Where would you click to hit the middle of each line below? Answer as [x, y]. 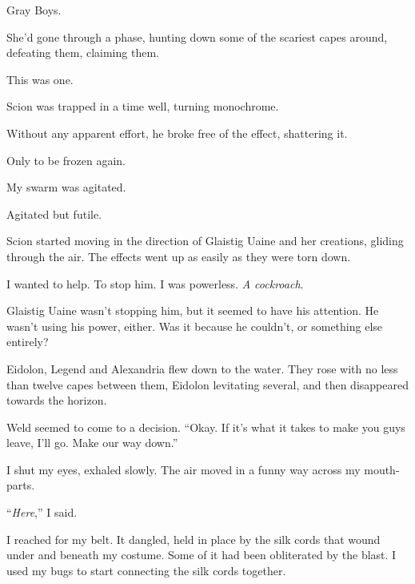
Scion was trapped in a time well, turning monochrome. [143, 106]
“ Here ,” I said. [42, 512]
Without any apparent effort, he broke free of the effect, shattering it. [177, 133]
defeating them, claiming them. [83, 52]
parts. [21, 485]
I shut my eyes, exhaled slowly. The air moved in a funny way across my [184, 469]
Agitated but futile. [54, 213]
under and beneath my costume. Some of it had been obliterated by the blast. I [202, 555]
